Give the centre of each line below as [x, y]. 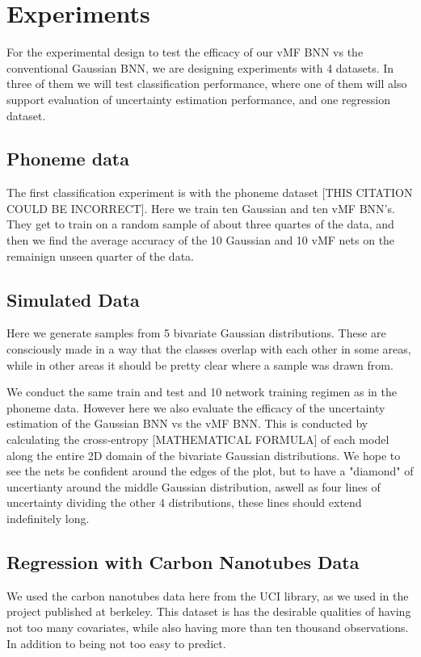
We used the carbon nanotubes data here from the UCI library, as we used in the [208, 595]
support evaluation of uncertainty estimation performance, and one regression [199, 99]
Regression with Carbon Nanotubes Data [183, 561]
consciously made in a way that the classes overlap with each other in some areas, [209, 349]
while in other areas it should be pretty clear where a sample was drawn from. [200, 364]
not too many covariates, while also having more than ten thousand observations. [208, 627]
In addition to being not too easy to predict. [116, 643]
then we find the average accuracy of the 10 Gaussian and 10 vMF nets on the [201, 240]
